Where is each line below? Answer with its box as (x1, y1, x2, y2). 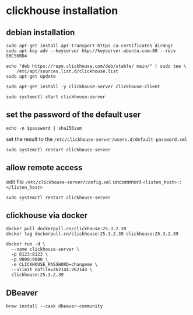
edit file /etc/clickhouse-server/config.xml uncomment (6, 178, 142, 185)
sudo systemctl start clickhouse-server (6, 94, 106, 100)
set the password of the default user (6, 110, 141, 120)
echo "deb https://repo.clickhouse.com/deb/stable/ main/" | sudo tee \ (6, 63, 187, 69)
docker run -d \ (6, 241, 45, 247)
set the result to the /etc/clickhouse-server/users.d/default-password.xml (6, 136, 188, 143)
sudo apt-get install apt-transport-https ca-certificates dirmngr (6, 43, 174, 49)
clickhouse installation (6, 4, 118, 18)
